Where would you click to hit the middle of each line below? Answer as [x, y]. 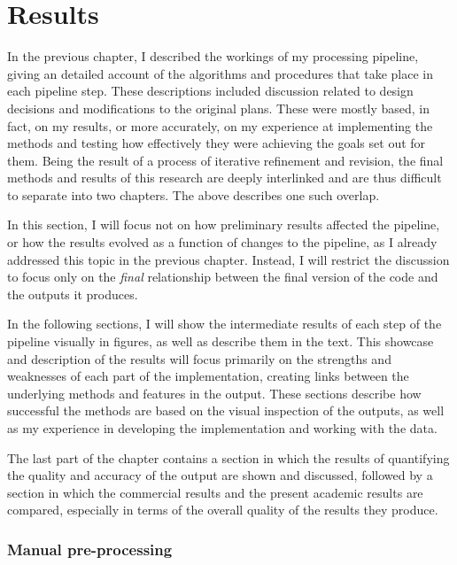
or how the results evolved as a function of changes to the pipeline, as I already [222, 242]
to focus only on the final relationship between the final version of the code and [223, 277]
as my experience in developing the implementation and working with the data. [222, 428]
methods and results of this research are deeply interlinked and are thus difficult [225, 178]
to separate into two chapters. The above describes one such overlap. [194, 194]
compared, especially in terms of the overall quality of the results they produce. [223, 510]
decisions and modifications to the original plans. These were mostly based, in [218, 108]
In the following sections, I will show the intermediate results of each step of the [225, 324]
